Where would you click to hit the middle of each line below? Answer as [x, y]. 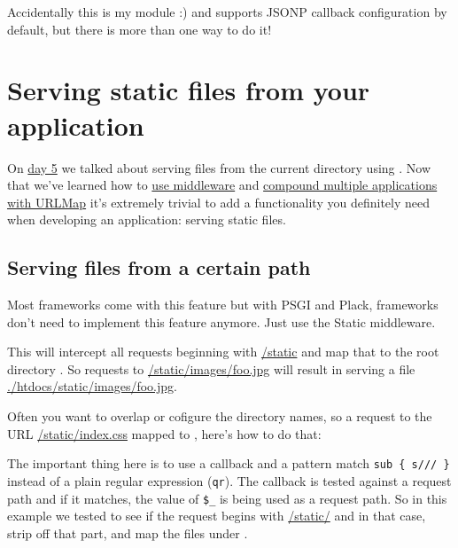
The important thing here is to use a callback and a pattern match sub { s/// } [229, 463]
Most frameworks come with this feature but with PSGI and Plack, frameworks [223, 305]
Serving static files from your [189, 90]
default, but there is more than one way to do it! [140, 29]
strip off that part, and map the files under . [128, 532]
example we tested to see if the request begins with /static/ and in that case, [217, 516]
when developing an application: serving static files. [147, 219]
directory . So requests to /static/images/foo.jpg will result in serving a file [211, 368]
